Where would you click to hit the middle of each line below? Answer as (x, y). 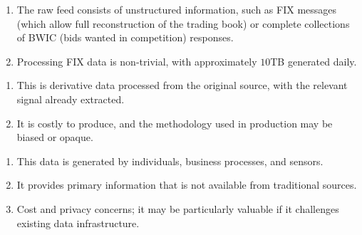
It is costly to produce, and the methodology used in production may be (175, 123)
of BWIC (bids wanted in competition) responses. (125, 37)
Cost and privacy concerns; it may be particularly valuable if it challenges (178, 208)
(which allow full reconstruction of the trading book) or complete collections (183, 23)
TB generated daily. (314, 61)
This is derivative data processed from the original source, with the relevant (182, 85)
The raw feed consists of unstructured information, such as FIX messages (177, 9)
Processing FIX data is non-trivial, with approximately (137, 61)
